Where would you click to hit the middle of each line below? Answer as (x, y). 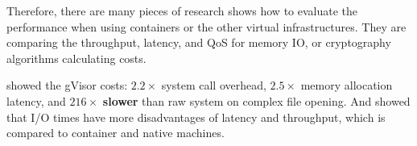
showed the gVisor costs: (67, 85)
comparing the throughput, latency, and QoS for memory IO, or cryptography (199, 42)
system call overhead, (214, 85)
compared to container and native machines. (116, 133)
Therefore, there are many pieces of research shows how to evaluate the (182, 10)
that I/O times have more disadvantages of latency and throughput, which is (196, 117)
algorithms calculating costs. (76, 58)
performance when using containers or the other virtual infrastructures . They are (206, 26)
